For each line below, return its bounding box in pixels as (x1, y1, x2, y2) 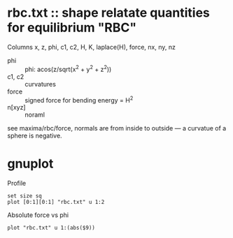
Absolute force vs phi (7, 211, 69, 219)
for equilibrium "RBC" (7, 20, 137, 36)
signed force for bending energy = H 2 (24, 94, 134, 104)
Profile (7, 179, 27, 188)
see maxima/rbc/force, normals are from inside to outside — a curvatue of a (7, 124, 227, 133)
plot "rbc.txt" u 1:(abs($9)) (7, 225, 96, 232)
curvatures (24, 80, 56, 88)
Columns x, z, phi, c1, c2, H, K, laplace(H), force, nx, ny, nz (7, 43, 176, 51)
